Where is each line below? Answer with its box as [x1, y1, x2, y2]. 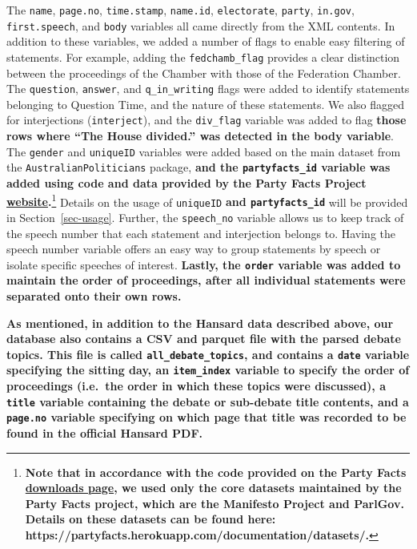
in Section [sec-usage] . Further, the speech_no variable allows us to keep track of [6, 208, 404, 225]
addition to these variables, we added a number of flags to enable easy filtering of [6, 33, 405, 50]
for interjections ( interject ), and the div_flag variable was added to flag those [6, 111, 407, 128]
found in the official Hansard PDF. [6, 424, 203, 441]
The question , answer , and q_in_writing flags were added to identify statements [6, 80, 410, 97]
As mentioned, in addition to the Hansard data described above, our [6, 314, 394, 331]
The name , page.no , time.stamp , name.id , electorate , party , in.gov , [6, 2, 355, 18]
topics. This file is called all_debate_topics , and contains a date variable [6, 345, 410, 362]
